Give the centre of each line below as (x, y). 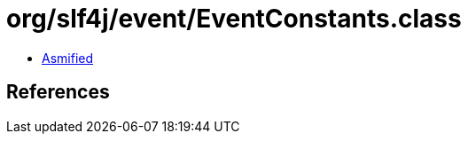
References (58, 92)
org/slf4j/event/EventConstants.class (234, 19)
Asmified (68, 58)
